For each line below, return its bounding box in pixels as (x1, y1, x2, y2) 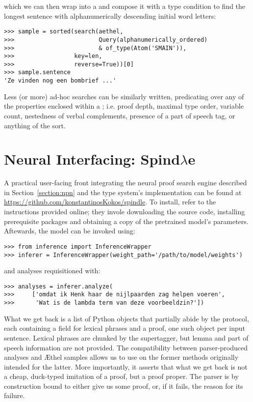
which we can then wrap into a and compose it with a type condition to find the (4, 1, 246, 11)
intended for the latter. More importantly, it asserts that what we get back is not (4, 361, 248, 372)
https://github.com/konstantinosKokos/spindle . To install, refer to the (4, 197, 216, 207)
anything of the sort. (4, 120, 66, 130)
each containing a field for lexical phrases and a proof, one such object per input (4, 323, 245, 333)
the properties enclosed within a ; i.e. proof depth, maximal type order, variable (4, 101, 244, 111)
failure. (4, 390, 25, 401)
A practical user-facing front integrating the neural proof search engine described (4, 177, 247, 188)
